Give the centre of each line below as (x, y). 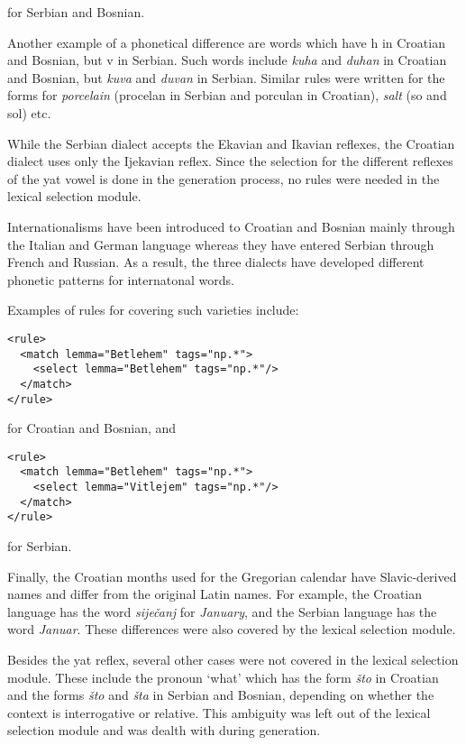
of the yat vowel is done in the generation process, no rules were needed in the (224, 178)
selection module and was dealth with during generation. (164, 730)
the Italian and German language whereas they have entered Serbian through (221, 244)
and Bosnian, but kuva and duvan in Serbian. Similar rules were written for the (226, 77)
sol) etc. (29, 112)
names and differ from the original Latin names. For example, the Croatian (215, 594)
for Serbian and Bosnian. (76, 12)
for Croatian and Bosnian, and (92, 428)
